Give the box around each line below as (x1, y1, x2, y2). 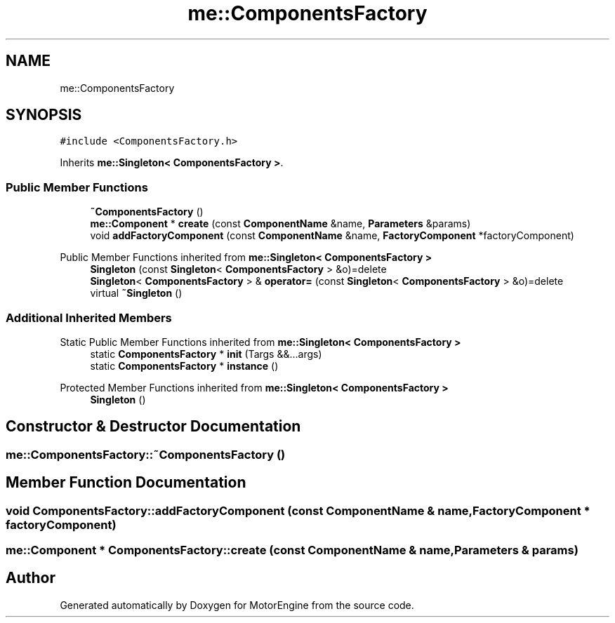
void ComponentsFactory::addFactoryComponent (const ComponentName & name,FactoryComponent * (6, 503, 590, 518)
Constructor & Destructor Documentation (6, 417, 301, 436)
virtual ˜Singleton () (90, 287, 183, 300)
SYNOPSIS (6, 106, 82, 124)
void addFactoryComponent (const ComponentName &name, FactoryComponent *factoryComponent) (90, 229, 574, 242)
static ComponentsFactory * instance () (90, 359, 279, 372)
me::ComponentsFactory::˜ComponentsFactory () (6, 447, 286, 462)
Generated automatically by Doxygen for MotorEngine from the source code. (60, 598, 414, 611)
